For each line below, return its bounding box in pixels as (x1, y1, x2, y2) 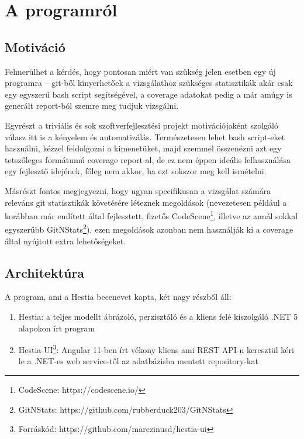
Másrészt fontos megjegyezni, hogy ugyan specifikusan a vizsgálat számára (5, 184, 271, 196)
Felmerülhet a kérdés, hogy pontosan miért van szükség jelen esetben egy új (5, 65, 276, 77)
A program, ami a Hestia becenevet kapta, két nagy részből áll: (5, 291, 232, 303)
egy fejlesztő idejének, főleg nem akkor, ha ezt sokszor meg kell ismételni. (5, 165, 267, 177)
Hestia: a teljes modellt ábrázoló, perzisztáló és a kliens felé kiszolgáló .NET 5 (18, 310, 298, 322)
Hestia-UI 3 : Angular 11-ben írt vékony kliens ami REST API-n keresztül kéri (18, 342, 294, 355)
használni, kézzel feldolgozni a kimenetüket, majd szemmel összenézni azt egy (5, 142, 282, 154)
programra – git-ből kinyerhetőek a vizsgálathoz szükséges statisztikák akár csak (5, 77, 293, 89)
